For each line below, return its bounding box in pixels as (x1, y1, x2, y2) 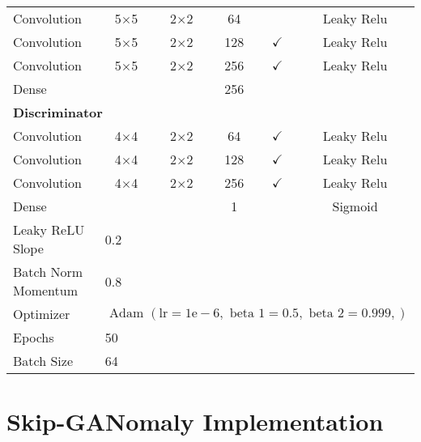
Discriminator (13, 103, 103, 121)
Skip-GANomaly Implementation (6, 405, 384, 438)
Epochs (13, 328, 54, 346)
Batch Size (13, 351, 73, 370)
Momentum (13, 281, 79, 300)
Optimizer (13, 304, 70, 323)
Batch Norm (13, 262, 83, 281)
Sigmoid (332, 197, 378, 215)
